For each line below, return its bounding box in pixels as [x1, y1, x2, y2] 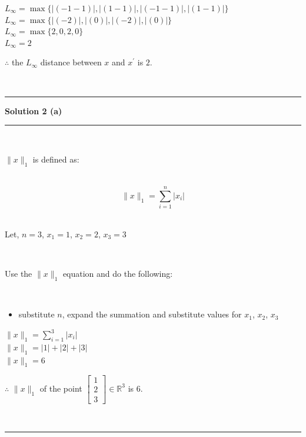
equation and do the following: [62, 267, 173, 280]
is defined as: [32, 153, 79, 165]
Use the [5, 267, 32, 280]
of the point [39, 382, 82, 394]
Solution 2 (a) [5, 104, 62, 117]
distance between [40, 56, 102, 68]
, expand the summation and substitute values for [62, 308, 242, 320]
